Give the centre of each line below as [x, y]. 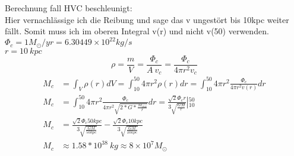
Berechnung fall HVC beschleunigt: [69, 8]
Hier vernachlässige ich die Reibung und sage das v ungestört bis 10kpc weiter [147, 19]
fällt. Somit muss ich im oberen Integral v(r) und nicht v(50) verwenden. [137, 31]
